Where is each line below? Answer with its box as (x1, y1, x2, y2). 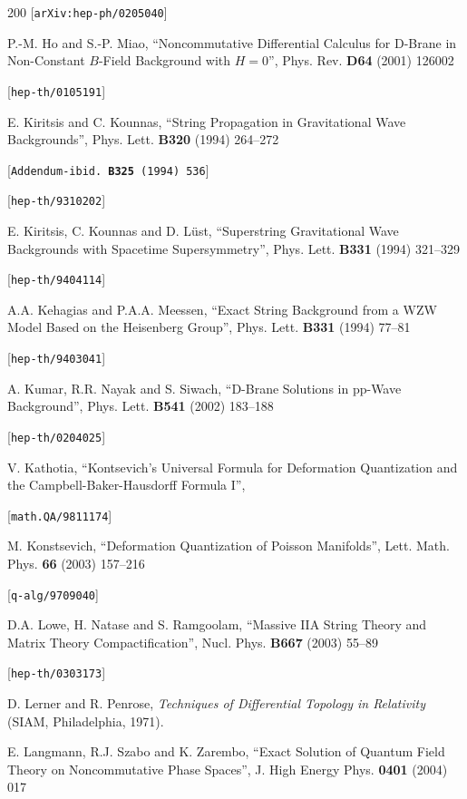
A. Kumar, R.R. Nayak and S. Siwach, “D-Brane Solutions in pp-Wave (7, 378, 402, 397)
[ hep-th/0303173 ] (7, 663, 106, 682)
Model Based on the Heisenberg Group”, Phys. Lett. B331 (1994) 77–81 (7, 317, 411, 336)
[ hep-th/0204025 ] (7, 426, 106, 445)
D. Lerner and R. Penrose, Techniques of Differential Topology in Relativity (7, 694, 425, 713)
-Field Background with (98, 51, 231, 70)
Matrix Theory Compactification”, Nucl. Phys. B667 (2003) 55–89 (7, 632, 378, 651)
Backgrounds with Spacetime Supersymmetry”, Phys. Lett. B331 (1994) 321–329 (7, 239, 460, 258)
